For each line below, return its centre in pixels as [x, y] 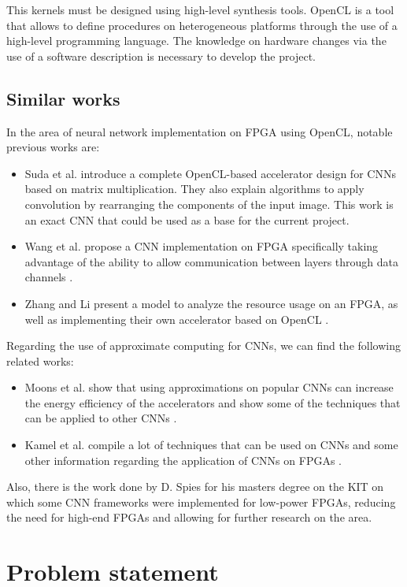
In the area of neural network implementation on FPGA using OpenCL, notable [200, 131]
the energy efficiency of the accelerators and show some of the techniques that [213, 402]
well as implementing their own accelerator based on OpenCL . [177, 319]
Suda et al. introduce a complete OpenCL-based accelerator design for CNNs [210, 173]
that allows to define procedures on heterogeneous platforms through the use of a [202, 25]
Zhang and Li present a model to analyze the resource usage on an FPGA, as [211, 303]
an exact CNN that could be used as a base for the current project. [187, 219]
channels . [49, 277]
